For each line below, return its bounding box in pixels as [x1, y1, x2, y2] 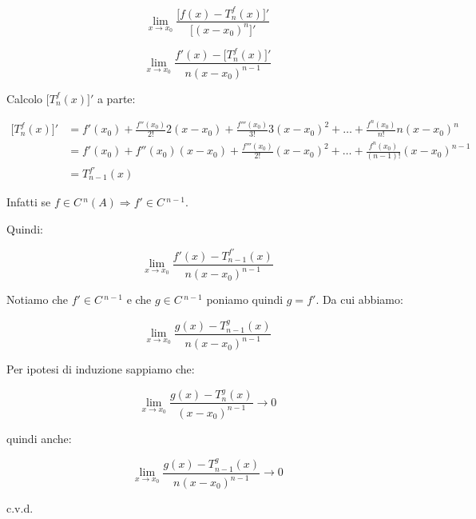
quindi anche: [6, 429, 72, 446]
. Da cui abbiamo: [315, 291, 403, 308]
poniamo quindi [206, 291, 284, 308]
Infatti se [6, 194, 51, 210]
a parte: [97, 90, 136, 106]
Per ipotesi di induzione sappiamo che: [6, 361, 195, 377]
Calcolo [6, 90, 43, 106]
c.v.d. [6, 500, 34, 517]
